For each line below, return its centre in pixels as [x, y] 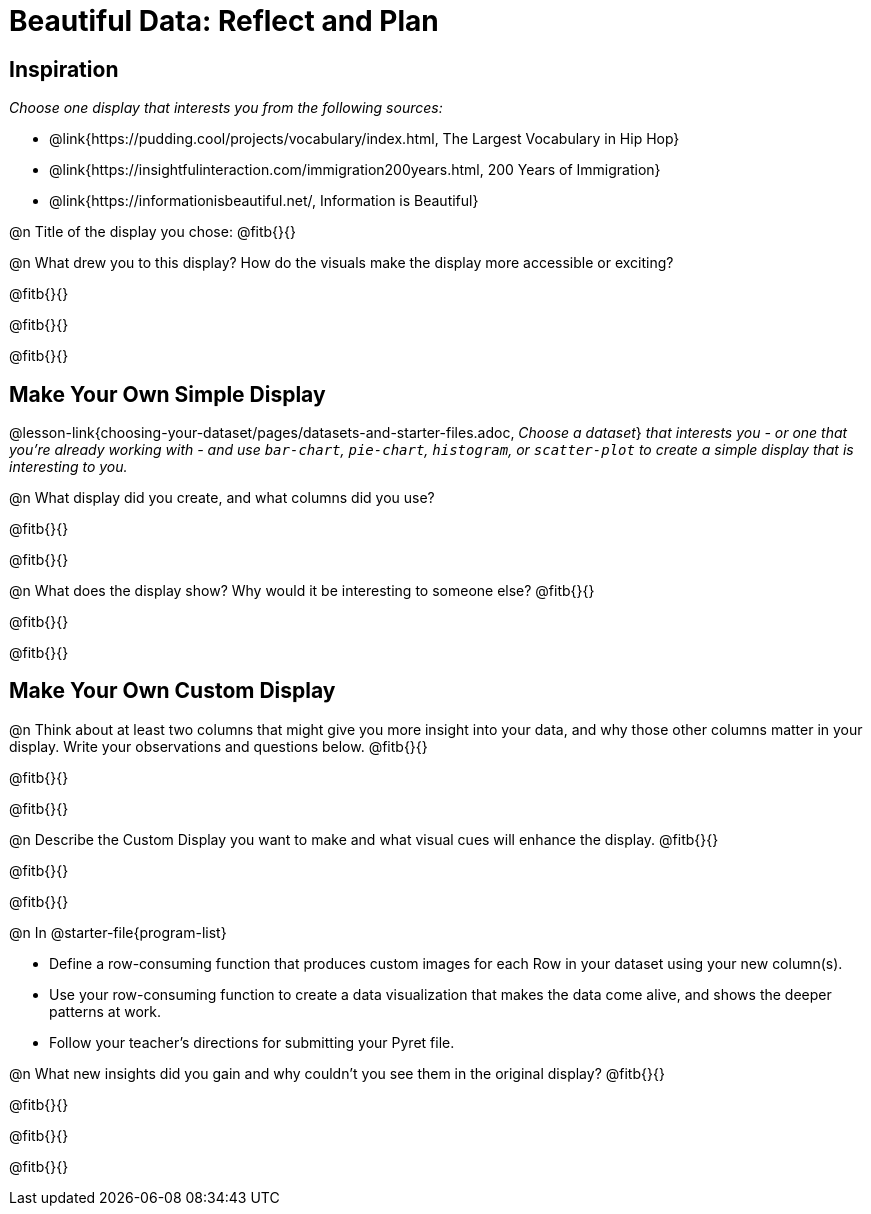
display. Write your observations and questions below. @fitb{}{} [218, 746]
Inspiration [64, 69]
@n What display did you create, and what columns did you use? [222, 498]
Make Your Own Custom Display [172, 691]
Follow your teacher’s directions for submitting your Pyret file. [252, 1042]
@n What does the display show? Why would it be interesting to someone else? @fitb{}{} [302, 591]
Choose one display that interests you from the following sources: [226, 108]
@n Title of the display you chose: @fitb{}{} [152, 232]
